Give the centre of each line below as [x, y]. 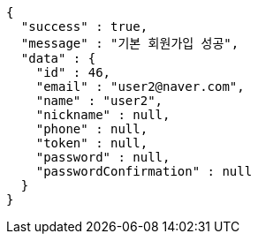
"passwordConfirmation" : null [144, 171]
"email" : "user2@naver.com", [140, 87]
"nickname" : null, [103, 115]
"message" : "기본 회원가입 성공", [130, 43]
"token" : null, [92, 143]
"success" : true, [84, 26]
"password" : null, [103, 157]
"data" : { [58, 58]
